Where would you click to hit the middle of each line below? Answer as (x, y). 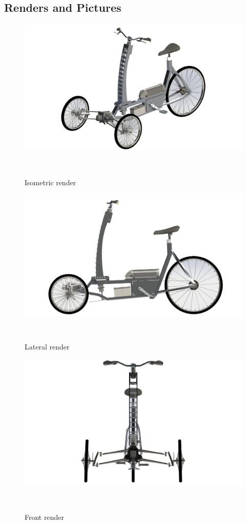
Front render (44, 517)
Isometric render (50, 182)
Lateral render (47, 346)
